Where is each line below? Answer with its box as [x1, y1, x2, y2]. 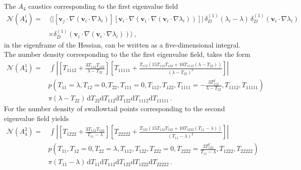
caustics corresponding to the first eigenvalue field [28, 1, 178, 11]
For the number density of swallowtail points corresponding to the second [4, 103, 225, 114]
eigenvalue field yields [4, 113, 69, 123]
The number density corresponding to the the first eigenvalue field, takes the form [4, 49, 250, 59]
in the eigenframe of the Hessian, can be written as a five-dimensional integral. [4, 39, 241, 49]
